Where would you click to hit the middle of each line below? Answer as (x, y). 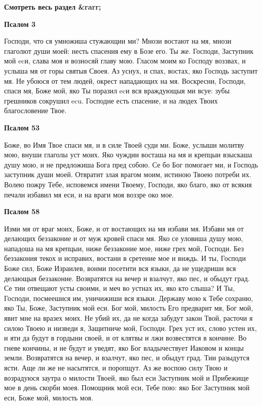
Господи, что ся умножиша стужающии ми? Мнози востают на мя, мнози (118, 41)
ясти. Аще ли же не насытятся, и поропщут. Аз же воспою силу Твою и (116, 367)
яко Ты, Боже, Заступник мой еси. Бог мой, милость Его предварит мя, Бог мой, (129, 308)
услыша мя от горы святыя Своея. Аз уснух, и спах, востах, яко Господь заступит (131, 70)
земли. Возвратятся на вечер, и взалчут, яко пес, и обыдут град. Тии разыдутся (127, 358)
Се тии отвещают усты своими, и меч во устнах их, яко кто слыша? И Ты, (120, 288)
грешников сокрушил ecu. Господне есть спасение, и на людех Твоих (111, 100)
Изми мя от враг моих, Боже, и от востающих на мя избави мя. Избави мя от (124, 228)
